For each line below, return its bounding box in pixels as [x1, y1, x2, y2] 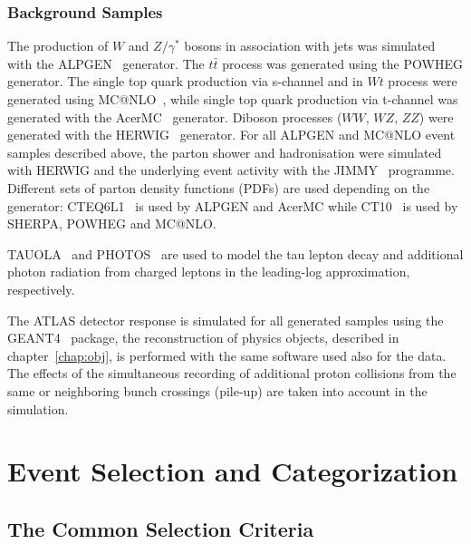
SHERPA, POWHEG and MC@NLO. [7, 214, 216, 233]
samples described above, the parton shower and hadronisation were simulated [7, 142, 442, 161]
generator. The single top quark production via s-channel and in [7, 72, 363, 91]
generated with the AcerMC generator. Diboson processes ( [7, 107, 342, 126]
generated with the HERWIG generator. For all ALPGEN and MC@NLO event [7, 125, 456, 144]
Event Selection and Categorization [7, 452, 458, 490]
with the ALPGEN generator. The [7, 53, 205, 73]
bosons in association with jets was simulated [184, 36, 436, 55]
